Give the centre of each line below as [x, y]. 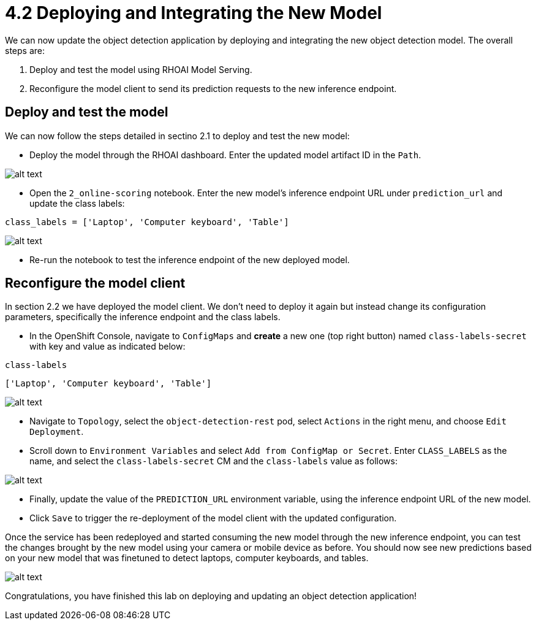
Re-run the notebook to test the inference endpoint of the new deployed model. [190, 259]
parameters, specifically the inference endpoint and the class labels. [143, 317]
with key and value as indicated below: [108, 347]
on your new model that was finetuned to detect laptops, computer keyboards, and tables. [187, 558]
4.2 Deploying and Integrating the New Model [194, 13]
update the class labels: [77, 203]
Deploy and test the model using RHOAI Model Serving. [141, 69]
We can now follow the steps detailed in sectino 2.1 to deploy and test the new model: [177, 136]
